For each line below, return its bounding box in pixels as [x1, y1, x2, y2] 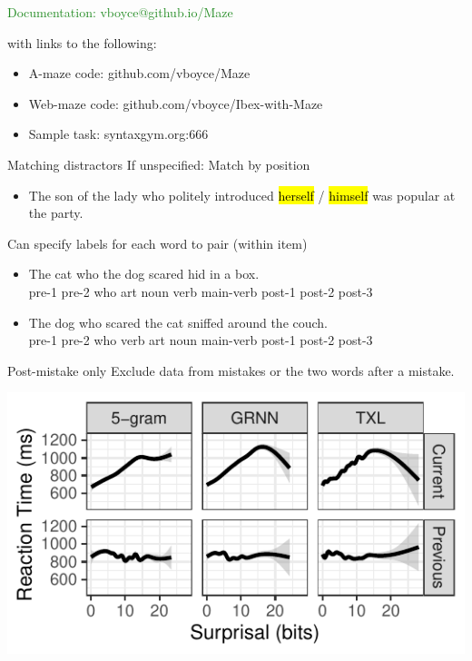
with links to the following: [7, 33, 157, 52]
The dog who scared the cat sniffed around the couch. [28, 312, 329, 331]
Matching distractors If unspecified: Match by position [7, 154, 310, 173]
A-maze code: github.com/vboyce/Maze [28, 64, 251, 83]
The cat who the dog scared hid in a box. [28, 264, 260, 283]
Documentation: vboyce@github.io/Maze [7, 3, 233, 21]
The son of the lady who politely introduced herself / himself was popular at [28, 185, 456, 204]
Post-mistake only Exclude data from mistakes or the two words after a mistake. [7, 360, 455, 380]
